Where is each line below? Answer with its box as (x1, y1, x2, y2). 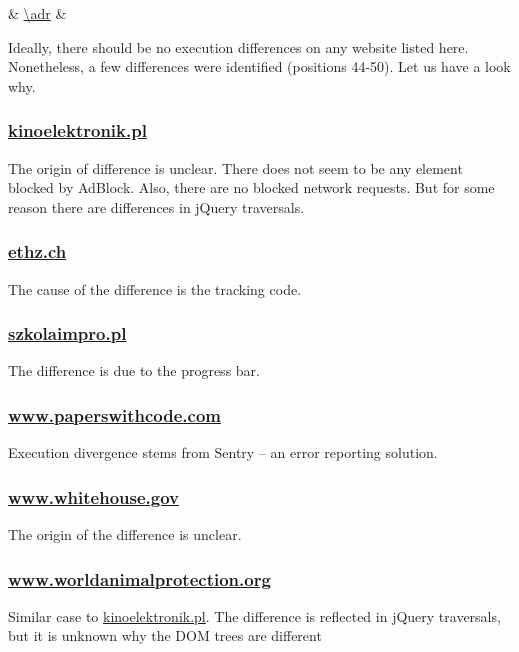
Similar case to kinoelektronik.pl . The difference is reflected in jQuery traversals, (8, 605, 501, 626)
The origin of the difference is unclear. (8, 524, 242, 545)
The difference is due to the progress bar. (8, 360, 260, 381)
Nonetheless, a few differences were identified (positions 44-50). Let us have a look (8, 56, 511, 77)
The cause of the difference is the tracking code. (8, 278, 302, 299)
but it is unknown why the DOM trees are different (8, 625, 322, 646)
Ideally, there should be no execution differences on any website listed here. (8, 36, 469, 57)
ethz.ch (8, 239, 67, 264)
